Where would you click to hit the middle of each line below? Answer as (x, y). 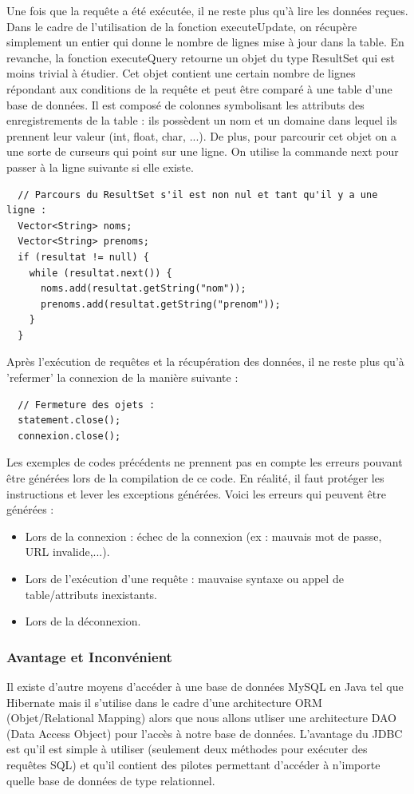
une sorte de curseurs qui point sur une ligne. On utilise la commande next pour (203, 151)
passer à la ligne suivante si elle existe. (100, 167)
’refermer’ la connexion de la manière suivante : (122, 377)
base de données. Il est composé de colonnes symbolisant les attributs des (185, 104)
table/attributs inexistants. (91, 594)
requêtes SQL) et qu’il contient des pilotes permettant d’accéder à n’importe (193, 764)
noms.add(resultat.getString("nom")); (143, 289)
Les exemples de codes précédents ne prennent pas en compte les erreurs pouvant (205, 462)
